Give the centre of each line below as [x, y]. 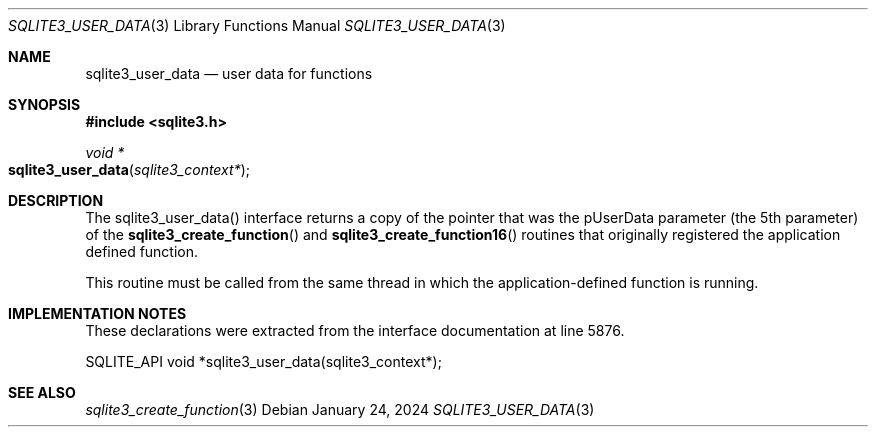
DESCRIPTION [56, 200]
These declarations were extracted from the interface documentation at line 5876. [355, 330]
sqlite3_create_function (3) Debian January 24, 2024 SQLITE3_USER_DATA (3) [340, 409]
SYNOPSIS [44, 104]
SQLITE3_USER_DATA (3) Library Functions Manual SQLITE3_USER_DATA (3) [257, 25]
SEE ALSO [42, 392]
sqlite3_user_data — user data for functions [229, 73]
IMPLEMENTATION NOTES [97, 313]
